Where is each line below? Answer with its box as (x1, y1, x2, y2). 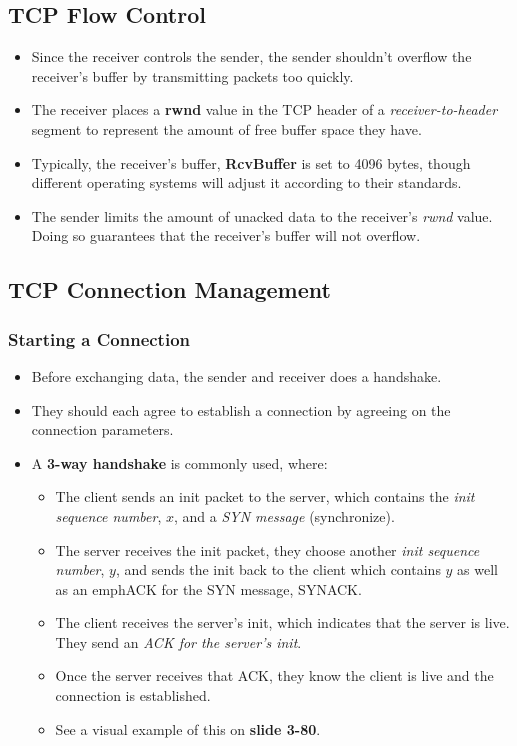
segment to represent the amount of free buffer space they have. (31, 118, 422, 139)
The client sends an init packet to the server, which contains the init (55, 486, 475, 507)
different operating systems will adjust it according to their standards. (31, 172, 462, 193)
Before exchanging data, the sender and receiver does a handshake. (31, 365, 442, 386)
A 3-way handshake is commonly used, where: (31, 452, 328, 473)
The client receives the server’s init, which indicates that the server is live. (55, 612, 510, 633)
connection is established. (55, 685, 211, 706)
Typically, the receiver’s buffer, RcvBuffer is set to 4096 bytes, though (31, 152, 471, 173)
